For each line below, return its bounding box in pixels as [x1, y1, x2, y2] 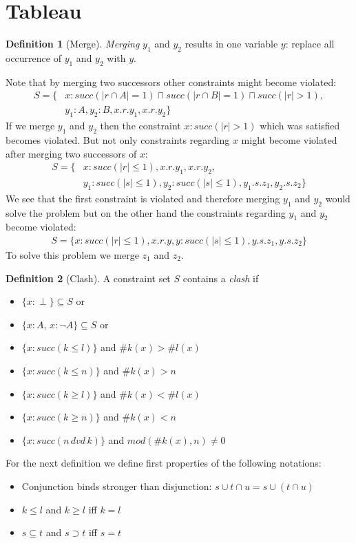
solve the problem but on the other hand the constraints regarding [6, 205, 286, 220]
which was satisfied [260, 118, 340, 133]
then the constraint [100, 118, 181, 133]
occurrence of [6, 50, 61, 65]
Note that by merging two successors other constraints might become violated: [6, 74, 337, 89]
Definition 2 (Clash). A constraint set [6, 270, 171, 285]
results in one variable [185, 36, 278, 51]
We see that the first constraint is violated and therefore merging [6, 191, 280, 205]
